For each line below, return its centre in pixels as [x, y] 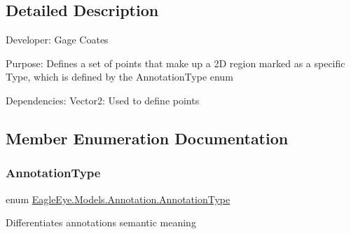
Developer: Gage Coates [57, 40]
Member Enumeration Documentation [147, 138]
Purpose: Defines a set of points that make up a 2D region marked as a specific [175, 63]
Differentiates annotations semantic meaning [101, 222]
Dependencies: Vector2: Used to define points [103, 100]
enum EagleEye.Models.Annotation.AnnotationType [118, 199]
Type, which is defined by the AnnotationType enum [119, 77]
